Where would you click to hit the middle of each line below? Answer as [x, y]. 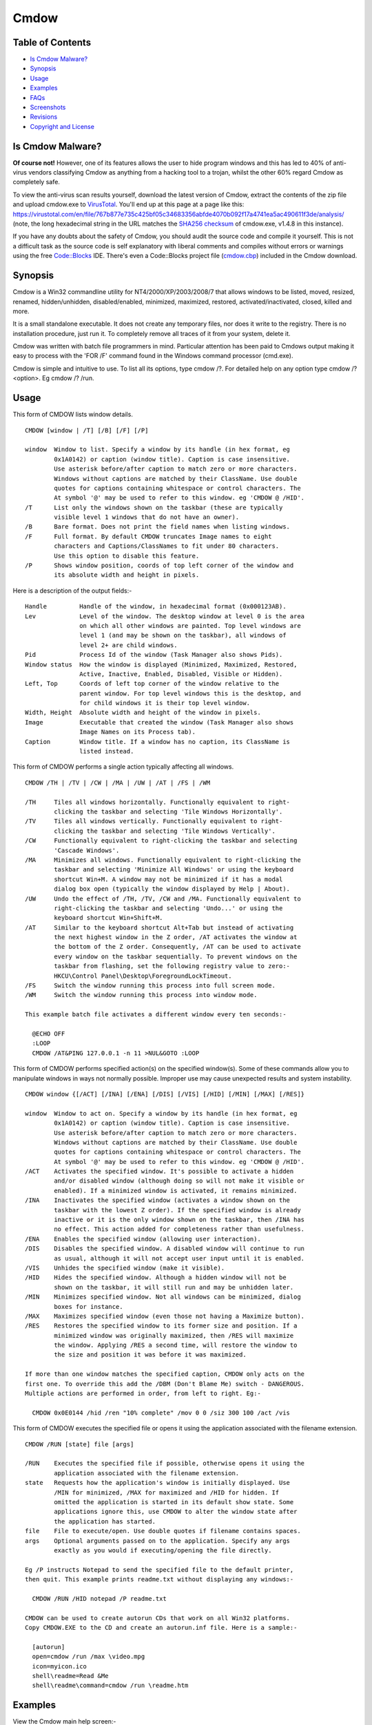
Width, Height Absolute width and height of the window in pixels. [143, 713]
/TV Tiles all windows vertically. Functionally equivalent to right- [154, 821]
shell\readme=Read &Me [70, 1676]
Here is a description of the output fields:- [72, 591]
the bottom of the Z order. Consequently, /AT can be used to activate [177, 947]
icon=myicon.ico [60, 1666]
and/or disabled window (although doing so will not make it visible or [179, 1181]
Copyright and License [62, 126]
